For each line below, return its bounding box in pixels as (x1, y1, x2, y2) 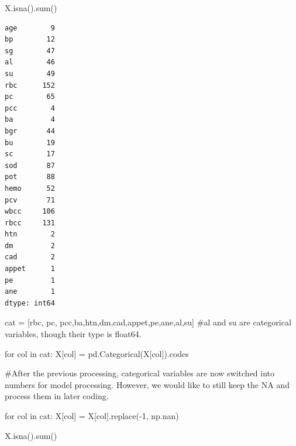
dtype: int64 (5, 299, 55, 307)
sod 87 (5, 161, 55, 170)
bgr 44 (5, 126, 55, 135)
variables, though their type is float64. (5, 328, 142, 340)
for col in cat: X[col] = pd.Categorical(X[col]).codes (5, 347, 189, 359)
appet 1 (5, 265, 55, 273)
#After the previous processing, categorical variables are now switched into (5, 367, 275, 379)
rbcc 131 (5, 218, 55, 227)
